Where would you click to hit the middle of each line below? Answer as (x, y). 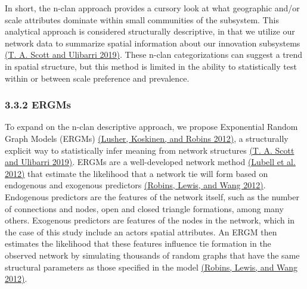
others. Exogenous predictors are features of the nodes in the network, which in (150, 220)
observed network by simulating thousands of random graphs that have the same (152, 255)
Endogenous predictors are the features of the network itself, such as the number (152, 196)
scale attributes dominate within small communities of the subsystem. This (142, 19)
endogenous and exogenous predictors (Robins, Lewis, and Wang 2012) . (135, 185)
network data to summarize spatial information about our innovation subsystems (153, 43)
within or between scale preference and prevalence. (97, 78)
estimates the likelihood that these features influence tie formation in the (138, 243)
